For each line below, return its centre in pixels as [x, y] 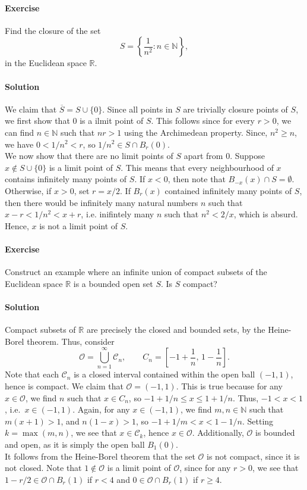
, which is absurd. [266, 214]
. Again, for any [101, 409]
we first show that [37, 121]
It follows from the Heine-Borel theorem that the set [100, 456]
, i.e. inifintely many [118, 214]
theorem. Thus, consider [71, 341]
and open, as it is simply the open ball [75, 444]
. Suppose [247, 156]
